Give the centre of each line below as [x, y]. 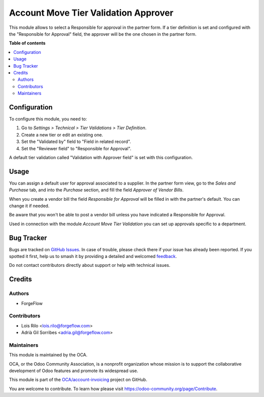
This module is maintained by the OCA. [48, 355]
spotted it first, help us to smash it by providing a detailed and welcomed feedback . [93, 257]
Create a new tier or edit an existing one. [62, 135]
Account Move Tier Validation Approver [91, 13]
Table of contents [27, 43]
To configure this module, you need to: [48, 119]
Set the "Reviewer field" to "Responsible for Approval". [76, 148]
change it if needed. [29, 206]
